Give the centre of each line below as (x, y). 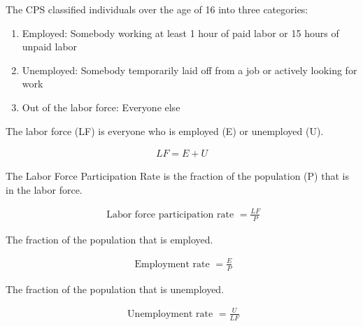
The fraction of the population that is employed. (109, 239)
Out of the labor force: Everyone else (101, 107)
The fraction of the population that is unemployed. (115, 289)
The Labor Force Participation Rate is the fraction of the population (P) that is (177, 176)
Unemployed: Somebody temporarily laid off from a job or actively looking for (190, 70)
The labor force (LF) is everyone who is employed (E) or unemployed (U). (165, 130)
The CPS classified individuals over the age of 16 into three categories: (157, 9)
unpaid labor (50, 47)
